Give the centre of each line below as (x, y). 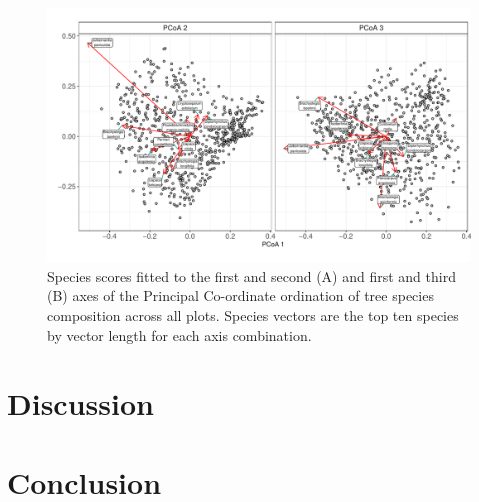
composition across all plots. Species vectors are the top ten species (253, 315)
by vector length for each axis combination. (179, 334)
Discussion (80, 403)
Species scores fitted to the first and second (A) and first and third (251, 275)
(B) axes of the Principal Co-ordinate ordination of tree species (240, 295)
